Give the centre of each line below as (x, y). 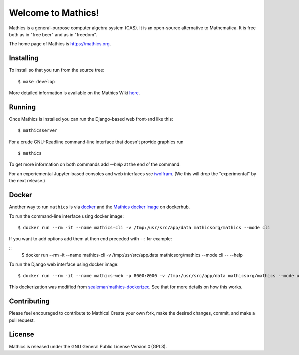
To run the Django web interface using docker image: (64, 264)
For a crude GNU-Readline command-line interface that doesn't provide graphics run (96, 142)
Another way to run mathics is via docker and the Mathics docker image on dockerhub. (100, 207)
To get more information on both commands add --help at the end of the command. (95, 164)
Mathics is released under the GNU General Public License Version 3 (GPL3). (88, 346)
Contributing (29, 301)
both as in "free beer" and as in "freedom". (53, 34)
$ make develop (37, 82)
